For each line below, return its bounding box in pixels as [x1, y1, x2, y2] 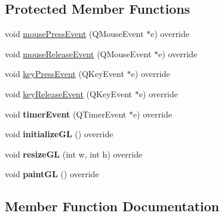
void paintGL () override [5, 168, 99, 180]
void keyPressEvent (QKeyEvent [5, 67, 124, 80]
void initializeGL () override [5, 128, 113, 140]
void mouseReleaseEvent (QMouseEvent [5, 47, 152, 60]
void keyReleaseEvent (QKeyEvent [5, 87, 132, 100]
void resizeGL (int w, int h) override [5, 147, 143, 160]
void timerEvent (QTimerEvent [5, 107, 127, 120]
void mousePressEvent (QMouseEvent [5, 27, 144, 40]
